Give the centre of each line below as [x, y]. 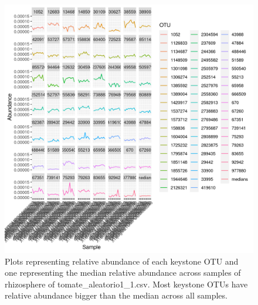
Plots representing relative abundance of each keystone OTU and [122, 261]
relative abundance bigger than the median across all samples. [116, 295]
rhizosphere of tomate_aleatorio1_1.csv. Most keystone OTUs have [126, 284]
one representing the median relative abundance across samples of [123, 273]
